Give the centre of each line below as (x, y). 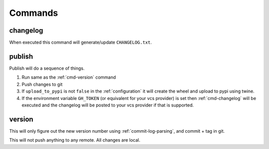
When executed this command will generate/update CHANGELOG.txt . (80, 43)
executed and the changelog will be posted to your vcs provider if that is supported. (108, 105)
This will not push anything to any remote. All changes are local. (75, 140)
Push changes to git (42, 84)
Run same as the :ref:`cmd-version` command (69, 77)
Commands (34, 13)
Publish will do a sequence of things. (47, 68)
